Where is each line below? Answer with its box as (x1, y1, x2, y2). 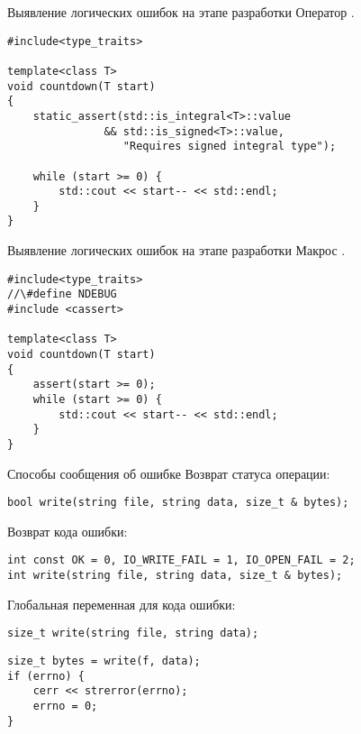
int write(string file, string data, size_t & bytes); (7, 569, 343, 583)
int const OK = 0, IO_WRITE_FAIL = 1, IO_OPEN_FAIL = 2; (7, 554, 356, 567)
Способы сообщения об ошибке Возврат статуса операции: (7, 463, 330, 482)
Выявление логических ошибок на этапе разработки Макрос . (7, 241, 346, 260)
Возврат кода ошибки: (7, 521, 128, 540)
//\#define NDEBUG (7, 288, 117, 301)
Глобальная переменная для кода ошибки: (7, 594, 236, 613)
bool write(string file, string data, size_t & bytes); (7, 496, 349, 509)
